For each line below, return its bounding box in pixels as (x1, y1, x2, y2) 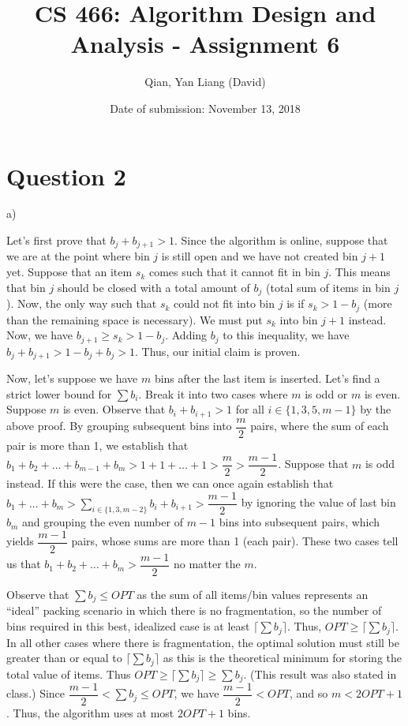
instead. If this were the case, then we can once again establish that (6, 475, 334, 492)
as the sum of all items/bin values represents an (137, 586, 369, 603)
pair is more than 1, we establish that (6, 436, 189, 453)
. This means (328, 264, 391, 280)
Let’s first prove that (6, 232, 107, 249)
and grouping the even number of (22, 514, 183, 530)
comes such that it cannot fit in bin (148, 264, 320, 280)
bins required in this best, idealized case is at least (6, 618, 250, 634)
